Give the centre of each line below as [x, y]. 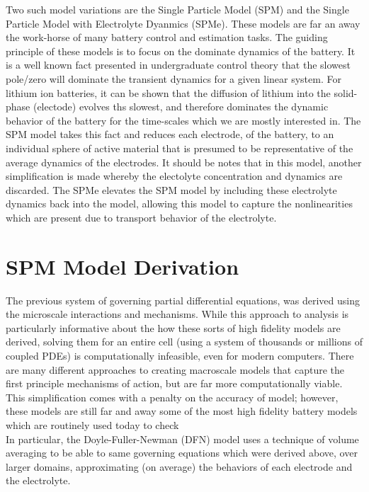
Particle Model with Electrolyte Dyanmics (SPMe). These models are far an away [183, 23]
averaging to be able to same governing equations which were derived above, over [182, 453]
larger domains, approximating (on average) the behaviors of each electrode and [179, 466]
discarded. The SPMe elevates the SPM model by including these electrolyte [171, 189]
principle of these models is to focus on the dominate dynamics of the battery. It [181, 51]
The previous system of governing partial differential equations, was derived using [183, 300]
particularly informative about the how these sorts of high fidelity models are [173, 327]
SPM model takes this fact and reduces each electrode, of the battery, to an [170, 134]
